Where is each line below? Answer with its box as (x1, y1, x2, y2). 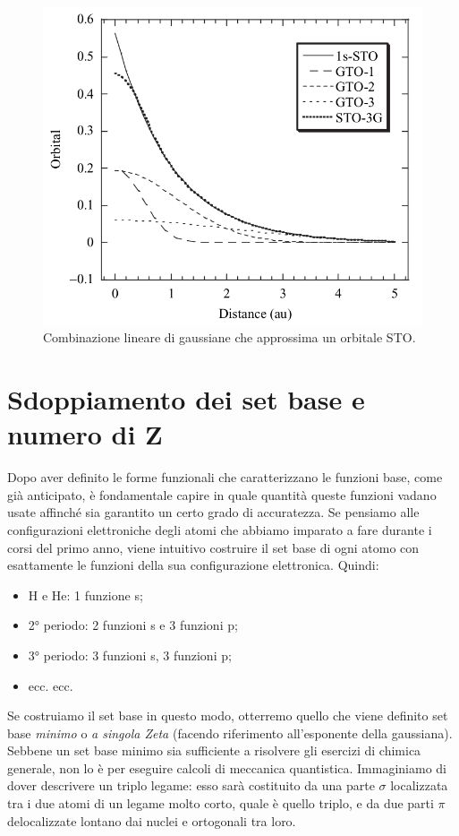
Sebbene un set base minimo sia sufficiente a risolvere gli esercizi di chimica (7, 741, 421, 760)
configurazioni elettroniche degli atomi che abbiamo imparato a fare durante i (7, 520, 432, 539)
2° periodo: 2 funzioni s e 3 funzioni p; (28, 616, 238, 634)
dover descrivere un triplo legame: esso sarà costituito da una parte (7, 776, 375, 795)
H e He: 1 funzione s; (28, 585, 143, 604)
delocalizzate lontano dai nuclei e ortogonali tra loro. (7, 811, 296, 830)
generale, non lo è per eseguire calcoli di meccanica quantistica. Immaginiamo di (7, 758, 447, 777)
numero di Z (7, 416, 163, 452)
